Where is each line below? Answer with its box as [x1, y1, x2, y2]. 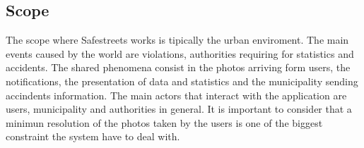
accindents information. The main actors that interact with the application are [6, 87, 347, 102]
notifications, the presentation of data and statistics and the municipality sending [6, 73, 358, 88]
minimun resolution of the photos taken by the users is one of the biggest [6, 115, 323, 130]
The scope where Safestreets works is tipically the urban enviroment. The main [6, 32, 349, 47]
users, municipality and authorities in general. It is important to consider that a [6, 101, 352, 116]
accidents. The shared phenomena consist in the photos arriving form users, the [6, 60, 351, 75]
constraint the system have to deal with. [6, 129, 180, 144]
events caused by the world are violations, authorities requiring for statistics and [6, 46, 354, 61]
